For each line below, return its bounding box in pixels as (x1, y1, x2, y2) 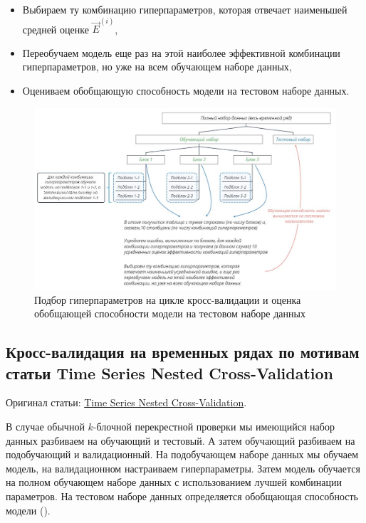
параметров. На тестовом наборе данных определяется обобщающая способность (6, 489, 358, 504)
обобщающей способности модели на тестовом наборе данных (34, 306, 305, 321)
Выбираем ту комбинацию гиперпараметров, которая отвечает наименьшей (22, 2, 347, 16)
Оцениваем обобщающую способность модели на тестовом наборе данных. (22, 83, 350, 98)
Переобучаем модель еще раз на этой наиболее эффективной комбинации (22, 45, 340, 60)
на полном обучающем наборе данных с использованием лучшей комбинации (6, 475, 343, 490)
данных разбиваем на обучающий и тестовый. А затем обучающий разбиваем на (6, 433, 355, 448)
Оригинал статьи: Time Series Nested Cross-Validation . (6, 395, 247, 410)
